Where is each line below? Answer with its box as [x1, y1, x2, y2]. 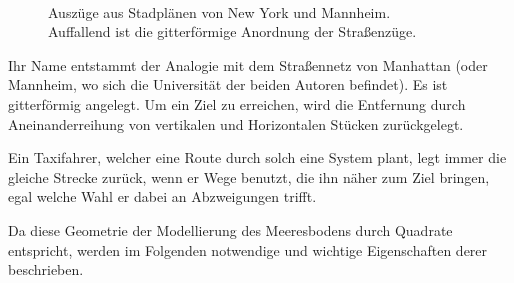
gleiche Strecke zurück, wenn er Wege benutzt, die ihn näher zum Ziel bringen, [8, 166, 490, 187]
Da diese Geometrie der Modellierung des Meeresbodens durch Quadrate [8, 219, 453, 240]
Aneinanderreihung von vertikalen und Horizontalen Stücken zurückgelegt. [8, 113, 464, 134]
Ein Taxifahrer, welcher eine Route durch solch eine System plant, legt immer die [8, 147, 507, 168]
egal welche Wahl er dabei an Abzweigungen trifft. [8, 186, 317, 207]
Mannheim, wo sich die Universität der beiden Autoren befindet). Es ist [8, 74, 448, 95]
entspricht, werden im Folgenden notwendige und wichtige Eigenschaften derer [8, 239, 488, 260]
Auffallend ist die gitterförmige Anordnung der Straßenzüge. [48, 21, 417, 42]
